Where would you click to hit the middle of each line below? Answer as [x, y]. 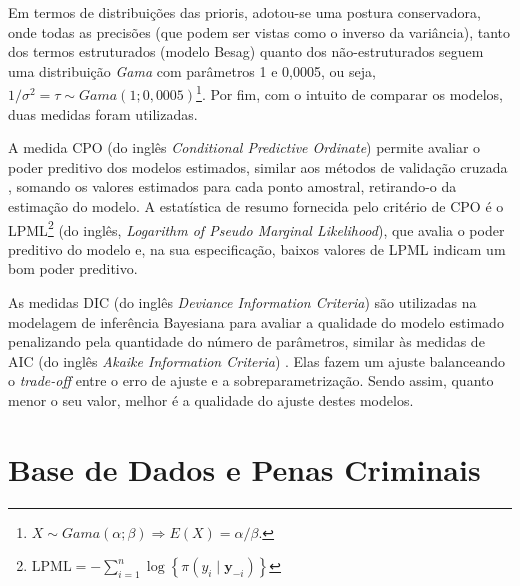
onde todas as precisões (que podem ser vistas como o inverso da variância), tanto [259, 31]
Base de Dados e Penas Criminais [244, 468]
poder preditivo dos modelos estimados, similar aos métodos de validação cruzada [258, 166]
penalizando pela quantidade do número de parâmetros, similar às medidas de [246, 341]
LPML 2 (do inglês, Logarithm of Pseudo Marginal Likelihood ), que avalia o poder [256, 228]
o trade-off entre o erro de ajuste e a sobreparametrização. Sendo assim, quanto [251, 380]
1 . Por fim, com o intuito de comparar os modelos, [350, 93]
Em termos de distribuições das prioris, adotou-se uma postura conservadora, [244, 12]
